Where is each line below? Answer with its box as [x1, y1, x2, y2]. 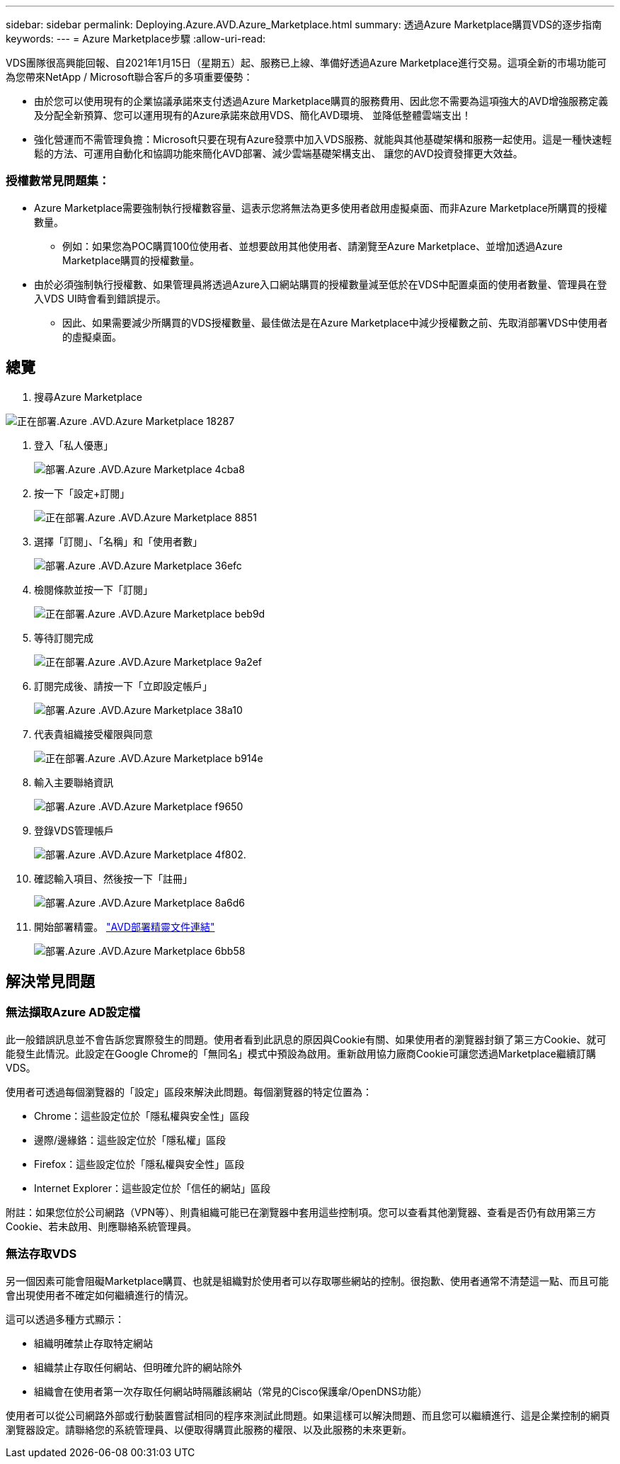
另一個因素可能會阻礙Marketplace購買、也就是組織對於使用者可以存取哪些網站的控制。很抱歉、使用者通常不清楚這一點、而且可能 [6, 1274, 609, 1287]
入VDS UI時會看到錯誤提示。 [34, 292, 166, 305]
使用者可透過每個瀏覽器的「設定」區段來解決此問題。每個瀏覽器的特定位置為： [6, 1085, 372, 1098]
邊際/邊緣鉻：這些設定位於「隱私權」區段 [34, 1133, 226, 1146]
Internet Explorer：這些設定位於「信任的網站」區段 [34, 1181, 270, 1194]
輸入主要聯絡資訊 [34, 776, 113, 788]
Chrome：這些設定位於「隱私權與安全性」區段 [34, 1109, 250, 1122]
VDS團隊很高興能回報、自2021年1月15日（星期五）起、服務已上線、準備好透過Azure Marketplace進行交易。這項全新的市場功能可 [6, 57, 607, 69]
